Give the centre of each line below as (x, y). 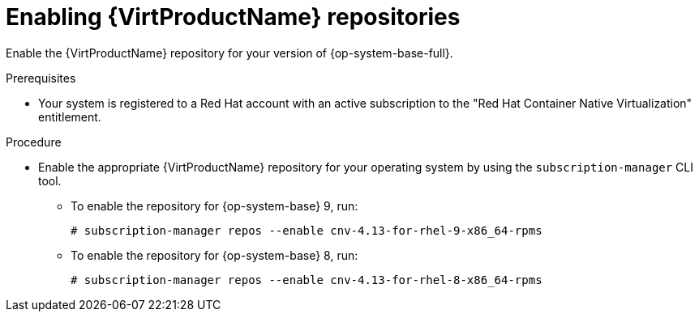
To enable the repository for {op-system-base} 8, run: (214, 255)
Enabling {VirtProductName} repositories (233, 17)
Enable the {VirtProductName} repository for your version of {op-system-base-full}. (229, 53)
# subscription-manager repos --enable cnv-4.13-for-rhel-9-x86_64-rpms (307, 230)
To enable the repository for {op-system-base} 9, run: (214, 206)
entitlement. (70, 117)
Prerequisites (41, 78)
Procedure (34, 142)
